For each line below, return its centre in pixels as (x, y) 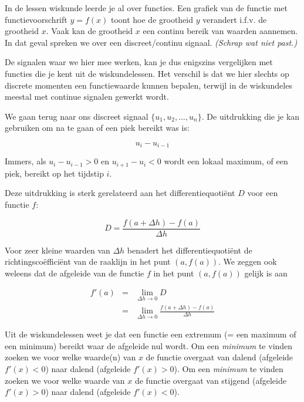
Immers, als (26, 161)
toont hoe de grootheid (152, 19)
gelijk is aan (266, 273)
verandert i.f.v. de (235, 19)
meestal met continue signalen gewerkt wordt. (87, 97)
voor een (263, 193)
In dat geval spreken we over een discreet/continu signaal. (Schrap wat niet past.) (151, 42)
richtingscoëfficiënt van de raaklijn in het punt (88, 261)
